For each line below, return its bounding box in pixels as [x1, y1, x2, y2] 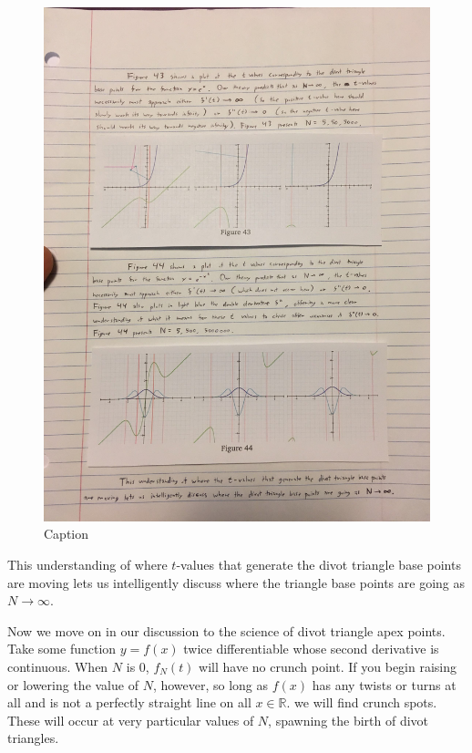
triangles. [7, 728, 59, 748]
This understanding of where [7, 555, 168, 574]
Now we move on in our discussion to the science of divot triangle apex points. [7, 621, 446, 640]
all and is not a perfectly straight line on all [7, 693, 251, 712]
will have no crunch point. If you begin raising [199, 657, 457, 676]
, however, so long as [152, 675, 269, 694]
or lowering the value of [7, 675, 139, 694]
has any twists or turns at [312, 675, 457, 694]
